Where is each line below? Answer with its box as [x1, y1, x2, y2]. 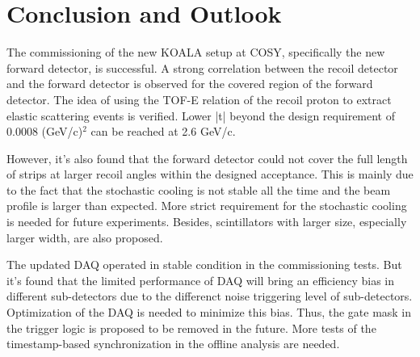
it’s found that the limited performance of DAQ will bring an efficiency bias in [6, 271, 394, 288]
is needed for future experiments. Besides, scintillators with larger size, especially [6, 213, 407, 230]
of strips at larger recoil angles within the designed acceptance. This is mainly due [6, 166, 414, 183]
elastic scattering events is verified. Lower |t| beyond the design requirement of [6, 107, 396, 124]
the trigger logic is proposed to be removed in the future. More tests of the [6, 319, 376, 336]
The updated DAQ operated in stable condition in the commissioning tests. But [6, 256, 402, 273]
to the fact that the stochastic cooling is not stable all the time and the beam [6, 181, 391, 198]
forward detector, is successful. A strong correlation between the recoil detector [6, 59, 398, 76]
